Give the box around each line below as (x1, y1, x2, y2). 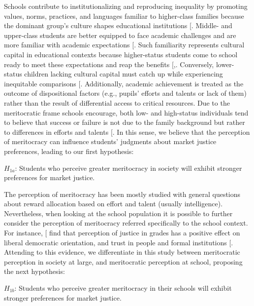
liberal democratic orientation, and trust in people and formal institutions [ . (4, 237, 233, 247)
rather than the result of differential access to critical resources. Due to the (4, 97, 230, 108)
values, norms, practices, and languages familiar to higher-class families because (4, 10, 244, 21)
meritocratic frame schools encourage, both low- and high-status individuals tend (4, 107, 249, 117)
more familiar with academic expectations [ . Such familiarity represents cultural (4, 39, 245, 50)
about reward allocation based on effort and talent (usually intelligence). (4, 198, 223, 209)
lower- (216, 59, 234, 69)
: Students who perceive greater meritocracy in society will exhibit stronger (15, 162, 242, 173)
